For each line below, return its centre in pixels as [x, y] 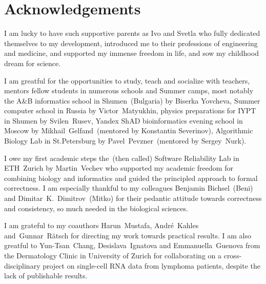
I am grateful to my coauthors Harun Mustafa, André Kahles [101, 225]
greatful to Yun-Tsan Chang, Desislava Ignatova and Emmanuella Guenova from [132, 245]
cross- [233, 255]
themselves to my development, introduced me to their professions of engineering [131, 43]
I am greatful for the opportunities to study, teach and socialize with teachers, [127, 80]
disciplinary [22, 265]
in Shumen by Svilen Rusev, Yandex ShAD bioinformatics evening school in [124, 120]
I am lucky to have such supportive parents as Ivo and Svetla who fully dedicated [132, 33]
